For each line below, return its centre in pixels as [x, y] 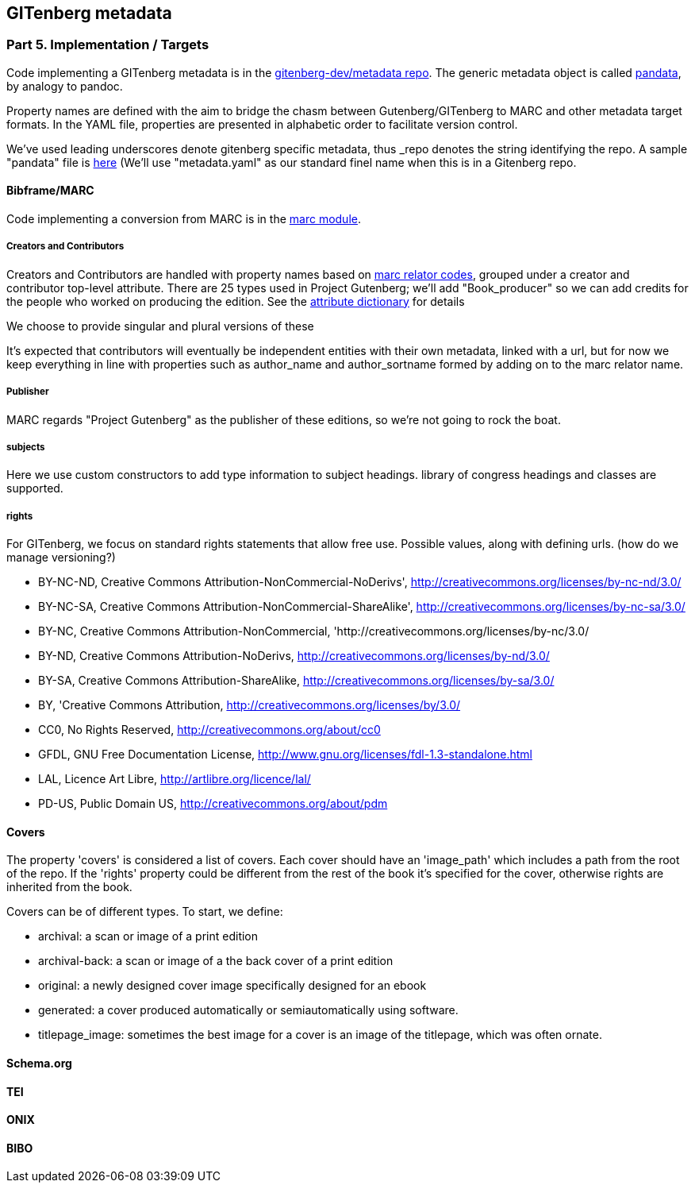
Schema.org [39, 1063]
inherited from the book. [69, 887]
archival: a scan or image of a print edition [148, 936]
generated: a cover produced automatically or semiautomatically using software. [248, 1010]
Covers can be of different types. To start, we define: [145, 912]
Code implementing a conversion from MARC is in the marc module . [184, 219]
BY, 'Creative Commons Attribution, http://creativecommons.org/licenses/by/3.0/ [250, 705]
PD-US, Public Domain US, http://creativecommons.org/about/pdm [213, 804]
